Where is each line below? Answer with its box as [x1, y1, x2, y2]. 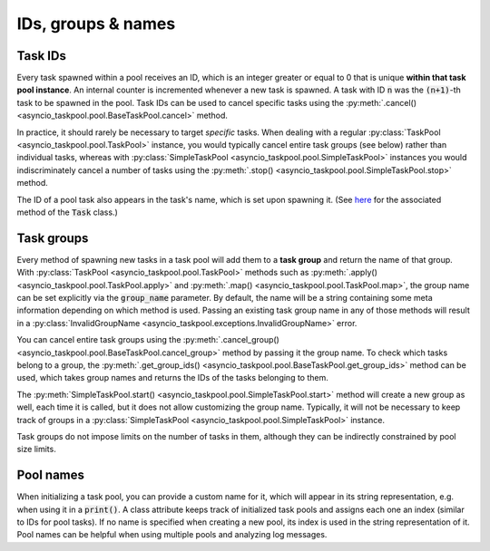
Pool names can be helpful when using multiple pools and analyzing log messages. [16, 529, 328, 540]
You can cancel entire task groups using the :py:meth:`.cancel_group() [16, 334, 280, 345]
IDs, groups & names [16, 14, 176, 34]
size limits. [16, 444, 56, 455]
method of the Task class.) [16, 207, 118, 217]
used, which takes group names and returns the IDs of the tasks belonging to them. [16, 372, 328, 383]
